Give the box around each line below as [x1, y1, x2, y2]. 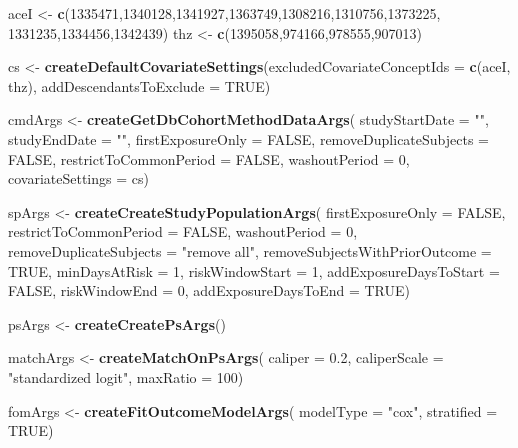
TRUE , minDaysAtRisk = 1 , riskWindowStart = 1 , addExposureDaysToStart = [8, 260, 500, 281]
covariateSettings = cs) [8, 168, 149, 189]
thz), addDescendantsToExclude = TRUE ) [8, 75, 271, 96]
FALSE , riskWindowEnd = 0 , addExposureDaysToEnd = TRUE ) [8, 280, 410, 301]
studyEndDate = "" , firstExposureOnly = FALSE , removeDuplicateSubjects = [8, 128, 489, 149]
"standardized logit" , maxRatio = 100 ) [8, 366, 244, 387]
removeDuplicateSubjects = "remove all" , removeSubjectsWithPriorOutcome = [8, 240, 492, 261]
